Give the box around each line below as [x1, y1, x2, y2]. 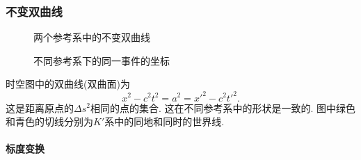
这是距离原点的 [6, 100, 74, 115]
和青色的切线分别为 [6, 114, 93, 129]
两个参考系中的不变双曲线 [33, 30, 150, 45]
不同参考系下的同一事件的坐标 [33, 53, 170, 67]
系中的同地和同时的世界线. [104, 114, 225, 129]
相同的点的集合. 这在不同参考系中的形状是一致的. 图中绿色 [90, 100, 356, 115]
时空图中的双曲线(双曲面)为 [6, 77, 130, 91]
